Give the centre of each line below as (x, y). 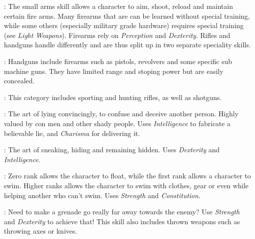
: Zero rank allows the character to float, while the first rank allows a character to (127, 176)
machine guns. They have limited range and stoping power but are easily (114, 71)
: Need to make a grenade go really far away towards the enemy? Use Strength (122, 212)
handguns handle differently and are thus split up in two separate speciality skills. (127, 45)
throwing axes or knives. (41, 231)
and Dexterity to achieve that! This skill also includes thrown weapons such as (122, 221)
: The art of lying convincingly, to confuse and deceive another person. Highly (121, 114)
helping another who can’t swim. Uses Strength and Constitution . (102, 195)
